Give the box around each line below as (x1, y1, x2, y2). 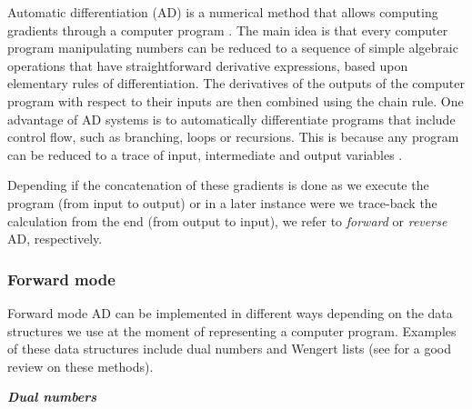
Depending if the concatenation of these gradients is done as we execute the (7, 175, 429, 195)
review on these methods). (7, 356, 154, 375)
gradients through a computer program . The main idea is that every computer (7, 20, 448, 39)
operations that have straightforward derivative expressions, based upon (7, 55, 408, 75)
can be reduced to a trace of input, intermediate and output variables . (7, 145, 403, 164)
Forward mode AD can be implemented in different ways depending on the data (7, 303, 453, 322)
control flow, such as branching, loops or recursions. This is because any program (7, 127, 459, 146)
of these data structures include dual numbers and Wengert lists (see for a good (7, 339, 452, 358)
